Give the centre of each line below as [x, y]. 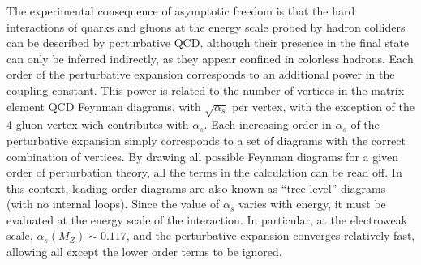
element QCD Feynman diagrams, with [104, 106]
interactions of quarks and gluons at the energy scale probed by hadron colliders [206, 26]
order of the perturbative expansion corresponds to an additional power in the [201, 74]
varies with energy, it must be [312, 204]
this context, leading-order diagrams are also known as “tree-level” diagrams [196, 188]
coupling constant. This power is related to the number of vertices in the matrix [206, 90]
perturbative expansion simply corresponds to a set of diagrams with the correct [206, 140]
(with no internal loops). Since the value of [113, 204]
